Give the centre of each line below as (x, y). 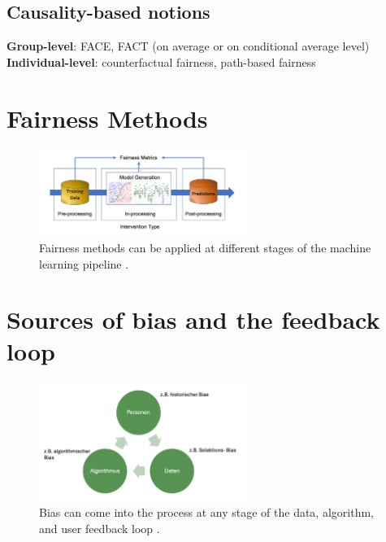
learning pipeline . (84, 263)
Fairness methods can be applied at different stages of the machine (205, 247)
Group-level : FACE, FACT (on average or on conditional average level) (188, 46)
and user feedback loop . (100, 528)
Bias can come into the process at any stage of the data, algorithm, (206, 512)
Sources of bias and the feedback (193, 319)
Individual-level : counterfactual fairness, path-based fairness (161, 61)
